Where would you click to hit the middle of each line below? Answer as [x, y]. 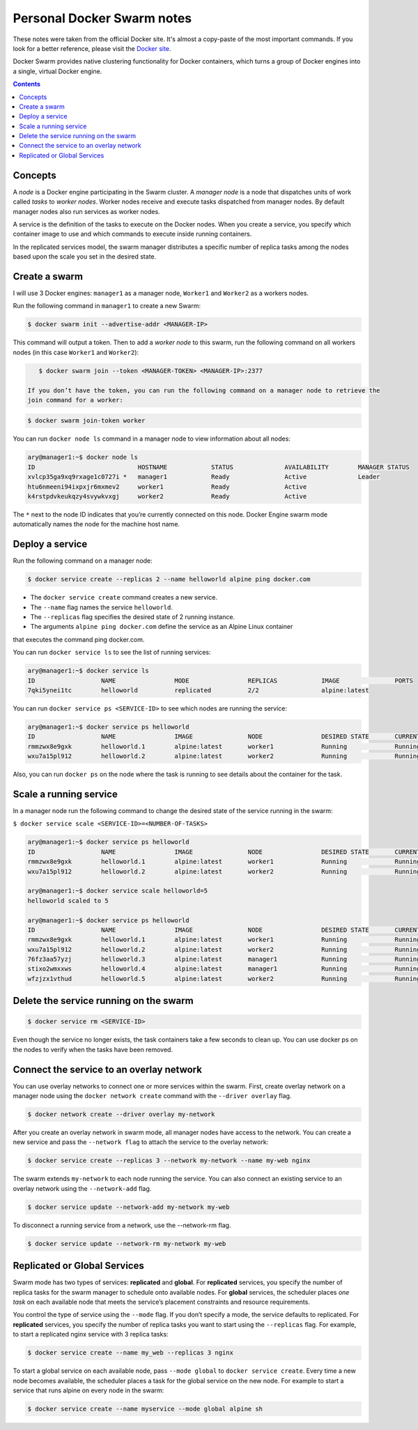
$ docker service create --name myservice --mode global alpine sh [145, 1409]
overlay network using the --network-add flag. [82, 1188]
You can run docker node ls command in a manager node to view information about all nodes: [152, 439]
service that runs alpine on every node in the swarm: [88, 1390]
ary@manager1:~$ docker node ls [83, 457]
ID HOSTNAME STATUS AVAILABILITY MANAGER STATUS [219, 467]
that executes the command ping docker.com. [79, 639]
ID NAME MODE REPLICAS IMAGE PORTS [220, 680]
